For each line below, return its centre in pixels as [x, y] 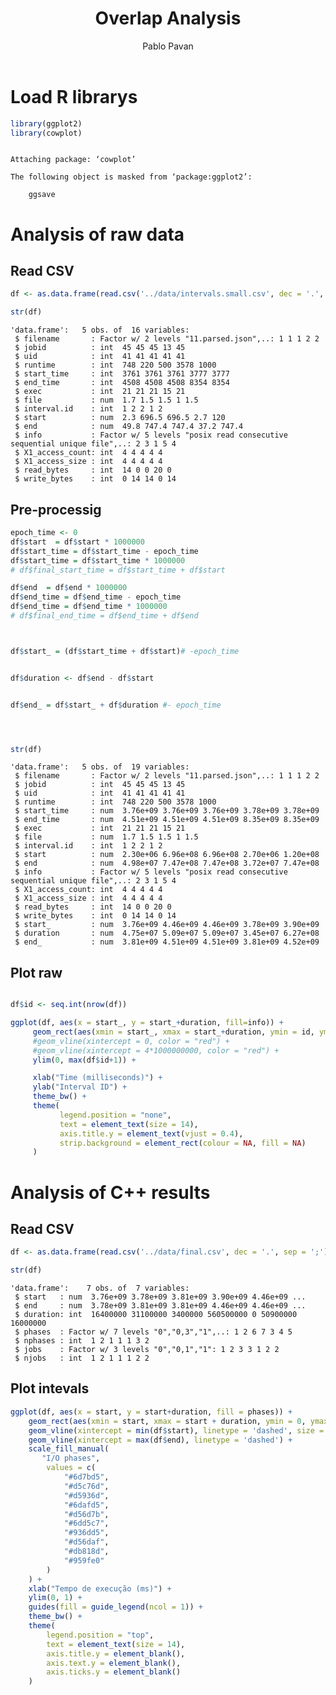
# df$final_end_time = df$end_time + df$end [104, 616]
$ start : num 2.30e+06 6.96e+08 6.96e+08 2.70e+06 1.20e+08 [167, 855]
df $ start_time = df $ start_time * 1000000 [98, 560]
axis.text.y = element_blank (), [114, 1663]
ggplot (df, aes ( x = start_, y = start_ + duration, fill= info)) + [147, 1023]
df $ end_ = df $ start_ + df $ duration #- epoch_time [116, 705]
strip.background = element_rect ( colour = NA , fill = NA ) [183, 1143]
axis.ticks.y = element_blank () [114, 1672]
